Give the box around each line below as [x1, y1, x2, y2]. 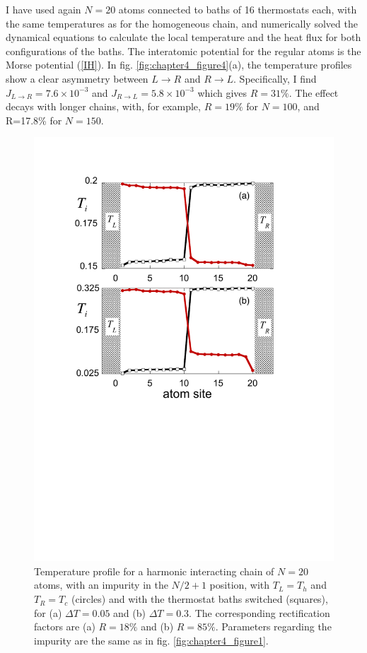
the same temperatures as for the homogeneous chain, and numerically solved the [6, 16, 358, 30]
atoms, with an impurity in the [34, 577, 168, 592]
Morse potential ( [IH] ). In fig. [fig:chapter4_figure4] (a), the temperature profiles [6, 57, 352, 72]
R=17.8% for [6, 112, 62, 127]
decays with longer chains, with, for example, [6, 99, 201, 114]
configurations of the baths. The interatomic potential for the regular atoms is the [6, 43, 361, 58]
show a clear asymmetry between [6, 71, 148, 86]
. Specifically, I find [233, 71, 317, 86]
